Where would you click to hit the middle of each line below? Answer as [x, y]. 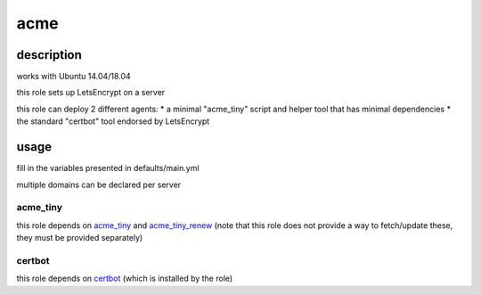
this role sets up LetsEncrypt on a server [91, 93]
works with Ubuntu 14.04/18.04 [73, 77]
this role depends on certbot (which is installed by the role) [125, 279]
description [49, 55]
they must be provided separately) [80, 238]
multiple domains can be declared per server [99, 184]
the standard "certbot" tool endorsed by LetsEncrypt [113, 121]
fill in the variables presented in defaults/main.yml [108, 168]
